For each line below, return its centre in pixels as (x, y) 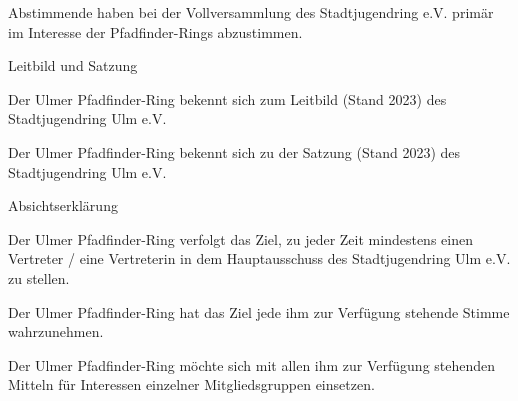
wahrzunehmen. (56, 331)
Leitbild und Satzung (73, 65)
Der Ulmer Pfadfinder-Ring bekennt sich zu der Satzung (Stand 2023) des (234, 151)
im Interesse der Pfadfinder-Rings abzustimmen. (155, 31)
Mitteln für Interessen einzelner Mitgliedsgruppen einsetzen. (191, 384)
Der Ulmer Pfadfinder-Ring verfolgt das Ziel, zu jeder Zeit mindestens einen (240, 238)
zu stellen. (39, 277)
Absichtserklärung (63, 205)
